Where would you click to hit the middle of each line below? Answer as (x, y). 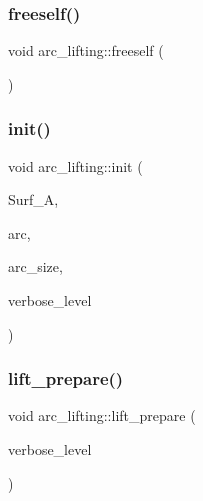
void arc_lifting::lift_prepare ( (102, 415)
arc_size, (35, 266)
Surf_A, (33, 199)
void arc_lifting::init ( (75, 165)
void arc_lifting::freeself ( (86, 50)
